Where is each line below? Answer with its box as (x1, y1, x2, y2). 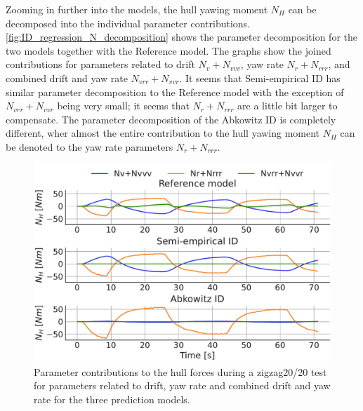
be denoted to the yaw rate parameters (6, 139, 173, 154)
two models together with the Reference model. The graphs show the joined (6, 43, 331, 58)
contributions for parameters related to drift (6, 57, 195, 72)
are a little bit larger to (237, 98, 338, 113)
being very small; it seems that (57, 98, 190, 113)
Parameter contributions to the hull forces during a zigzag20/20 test (34, 364, 327, 379)
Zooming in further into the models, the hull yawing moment (6, 2, 268, 16)
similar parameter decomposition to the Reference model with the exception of (6, 84, 344, 99)
